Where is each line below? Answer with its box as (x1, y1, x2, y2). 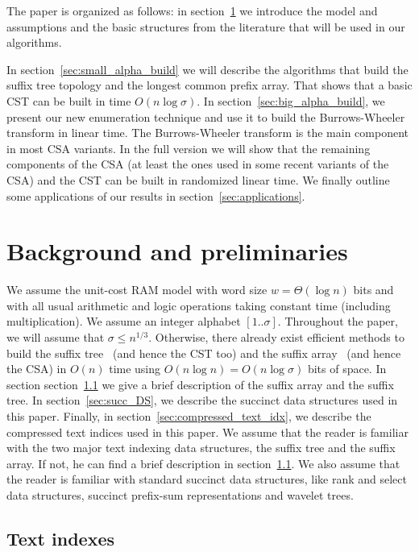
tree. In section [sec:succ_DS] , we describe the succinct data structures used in (6, 392, 398, 409)
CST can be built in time (6, 92, 131, 109)
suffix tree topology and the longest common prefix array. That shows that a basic (6, 77, 413, 93)
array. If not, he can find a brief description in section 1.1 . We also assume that (6, 454, 400, 471)
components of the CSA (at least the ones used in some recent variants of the (6, 156, 389, 172)
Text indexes (6, 525, 114, 550)
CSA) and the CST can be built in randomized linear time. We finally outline (6, 171, 390, 188)
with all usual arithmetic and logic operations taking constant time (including (6, 297, 391, 313)
